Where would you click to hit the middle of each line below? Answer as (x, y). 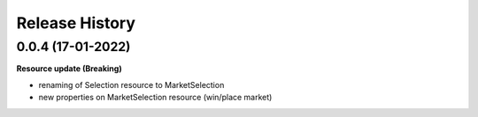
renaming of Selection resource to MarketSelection (131, 84)
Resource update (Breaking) (69, 69)
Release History (76, 23)
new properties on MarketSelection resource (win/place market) (155, 98)
